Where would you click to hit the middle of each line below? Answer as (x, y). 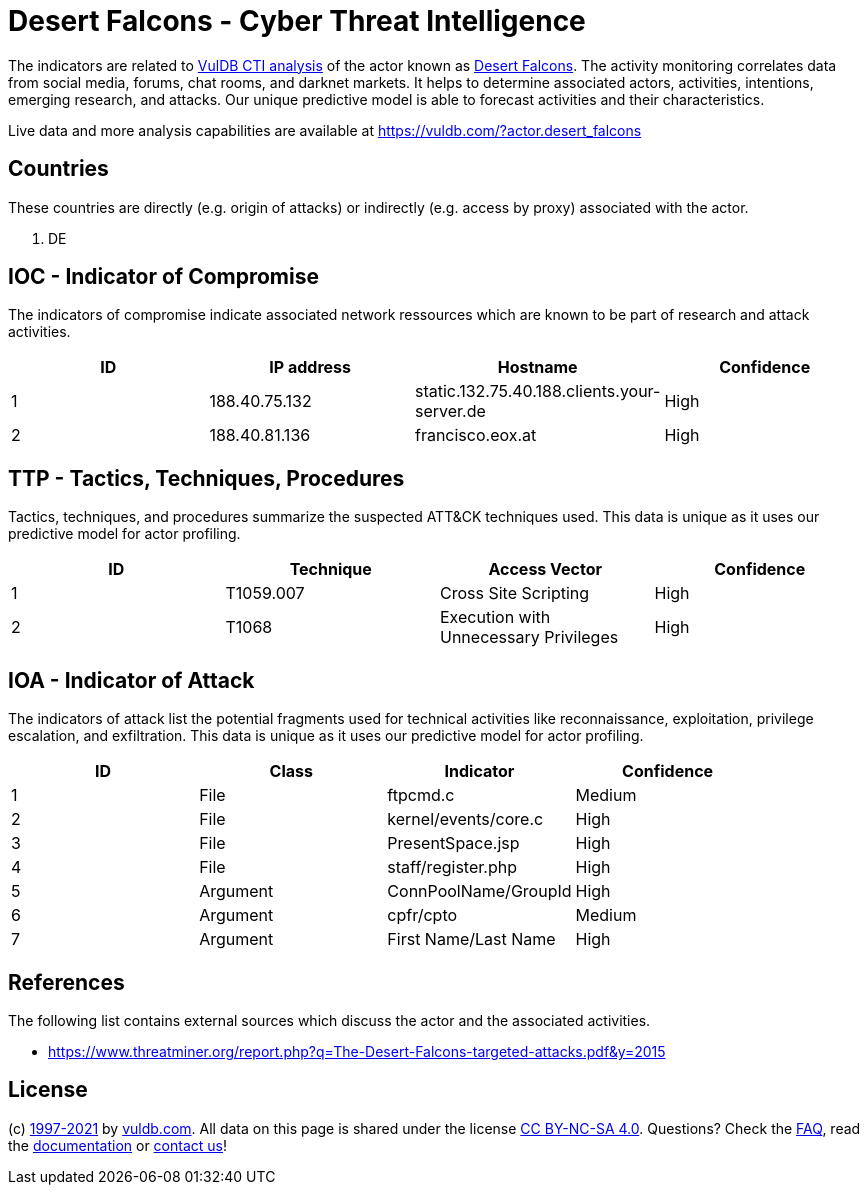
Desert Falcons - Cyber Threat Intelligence (297, 21)
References (66, 982)
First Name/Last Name (471, 939)
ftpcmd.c (421, 795)
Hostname (537, 367)
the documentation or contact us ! (117, 1145)
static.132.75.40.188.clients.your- (537, 391)
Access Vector (545, 569)
